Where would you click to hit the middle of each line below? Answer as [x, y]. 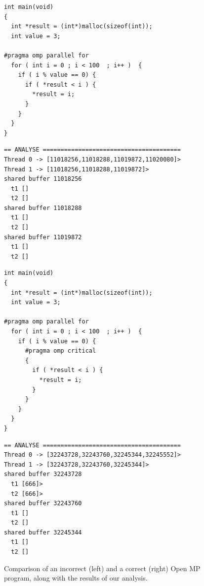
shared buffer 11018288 [43, 208]
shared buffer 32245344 [43, 532]
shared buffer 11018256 [43, 179]
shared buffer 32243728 [43, 474]
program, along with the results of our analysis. [76, 578]
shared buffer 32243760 [43, 504]
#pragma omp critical [61, 351]
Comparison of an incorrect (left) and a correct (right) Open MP [102, 568]
